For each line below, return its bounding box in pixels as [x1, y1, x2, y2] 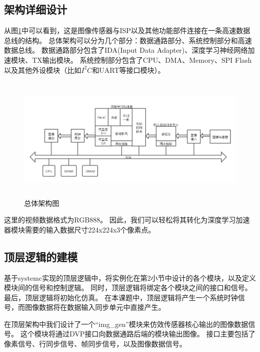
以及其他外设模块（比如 [4, 64, 81, 75]
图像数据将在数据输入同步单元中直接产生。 [25, 302, 165, 312]
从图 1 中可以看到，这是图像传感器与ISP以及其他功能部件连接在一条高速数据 [4, 25, 250, 36]
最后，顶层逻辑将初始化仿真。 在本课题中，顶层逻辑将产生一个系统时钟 [4, 292, 238, 302]
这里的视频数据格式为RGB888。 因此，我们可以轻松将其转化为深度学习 [4, 214, 236, 225]
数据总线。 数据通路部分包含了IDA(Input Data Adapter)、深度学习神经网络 [4, 45, 248, 55]
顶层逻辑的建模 [4, 249, 78, 264]
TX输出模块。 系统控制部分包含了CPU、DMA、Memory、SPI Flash [32, 54, 252, 65]
